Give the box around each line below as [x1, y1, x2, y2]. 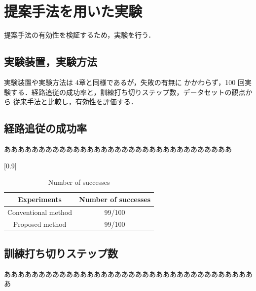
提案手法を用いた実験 [4, 1, 143, 21]
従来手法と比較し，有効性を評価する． [13, 96, 138, 107]
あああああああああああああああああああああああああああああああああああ [4, 268, 246, 279]
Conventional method [7, 207, 73, 217]
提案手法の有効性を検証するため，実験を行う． [4, 30, 155, 40]
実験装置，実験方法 [4, 54, 97, 69]
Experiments [18, 194, 62, 204]
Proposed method [13, 219, 67, 229]
